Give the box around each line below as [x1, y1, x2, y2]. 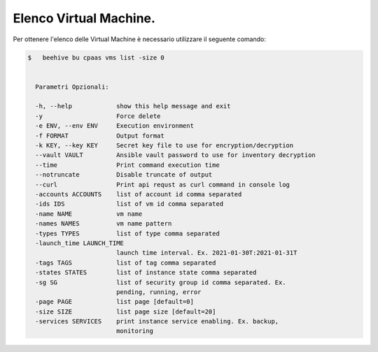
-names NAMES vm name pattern [35, 220, 172, 228]
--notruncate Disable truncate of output [35, 171, 213, 179]
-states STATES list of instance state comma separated [35, 269, 257, 277]
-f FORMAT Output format [35, 131, 164, 140]
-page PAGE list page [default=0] [35, 298, 194, 306]
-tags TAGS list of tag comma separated [35, 258, 216, 267]
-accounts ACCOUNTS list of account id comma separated [35, 191, 242, 198]
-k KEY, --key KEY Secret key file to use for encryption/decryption [35, 142, 294, 149]
